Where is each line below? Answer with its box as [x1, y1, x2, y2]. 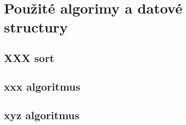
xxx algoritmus [4, 78, 81, 94]
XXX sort [4, 50, 54, 65]
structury [4, 17, 68, 37]
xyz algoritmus [4, 107, 80, 122]
